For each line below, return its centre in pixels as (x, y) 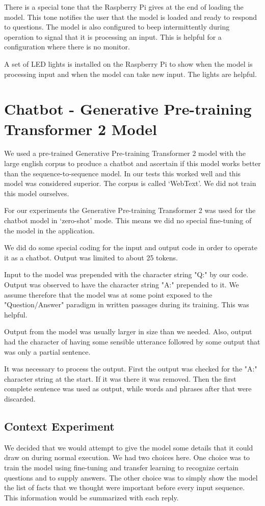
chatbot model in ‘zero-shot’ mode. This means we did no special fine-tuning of (128, 220)
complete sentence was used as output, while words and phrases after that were (128, 389)
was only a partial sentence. (47, 351)
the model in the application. (49, 230)
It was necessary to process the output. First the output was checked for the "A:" (131, 369)
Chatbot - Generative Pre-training (128, 109)
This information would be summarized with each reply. (91, 497)
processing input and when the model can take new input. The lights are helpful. (130, 74)
